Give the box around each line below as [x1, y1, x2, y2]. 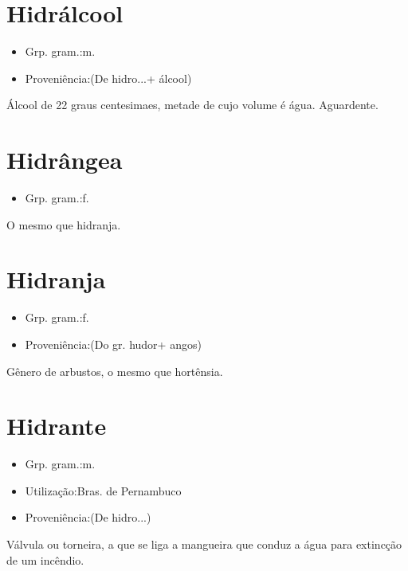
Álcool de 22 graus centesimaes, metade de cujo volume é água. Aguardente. [6, 96, 379, 113]
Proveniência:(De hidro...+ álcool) [25, 69, 192, 86]
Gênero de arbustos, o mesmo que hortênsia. [6, 362, 223, 379]
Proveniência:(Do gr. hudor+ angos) [25, 335, 202, 352]
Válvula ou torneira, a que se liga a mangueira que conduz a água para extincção [6, 536, 402, 553]
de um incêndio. [6, 551, 84, 568]
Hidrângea [6, 143, 123, 176]
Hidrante [6, 409, 107, 442]
